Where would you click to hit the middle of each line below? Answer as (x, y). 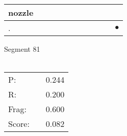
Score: (19, 124)
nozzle (21, 12)
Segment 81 (22, 49)
